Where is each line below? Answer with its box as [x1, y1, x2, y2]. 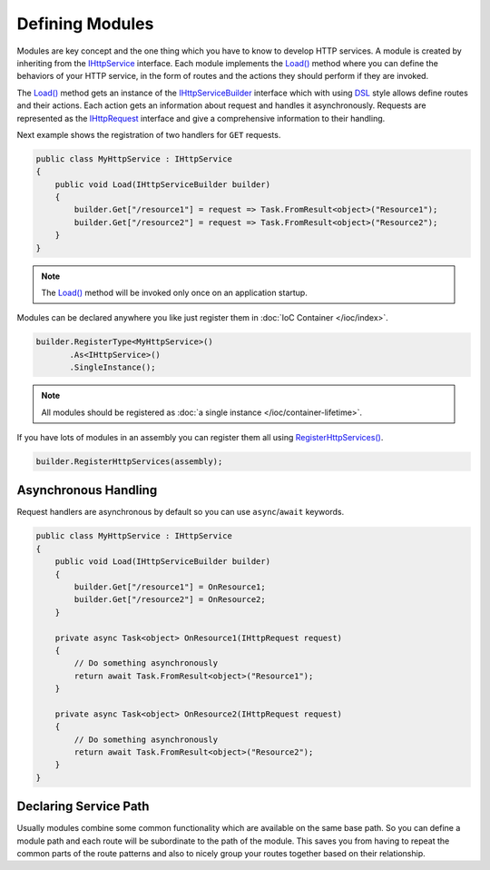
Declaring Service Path [16, 799, 150, 815]
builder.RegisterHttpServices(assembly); [35, 456, 223, 467]
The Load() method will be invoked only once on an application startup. [41, 287, 308, 298]
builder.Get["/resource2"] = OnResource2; [73, 595, 267, 605]
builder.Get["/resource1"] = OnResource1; [73, 581, 267, 592]
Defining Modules [16, 14, 154, 34]
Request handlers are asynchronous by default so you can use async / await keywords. [16, 507, 345, 518]
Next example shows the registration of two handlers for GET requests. [16, 129, 281, 140]
